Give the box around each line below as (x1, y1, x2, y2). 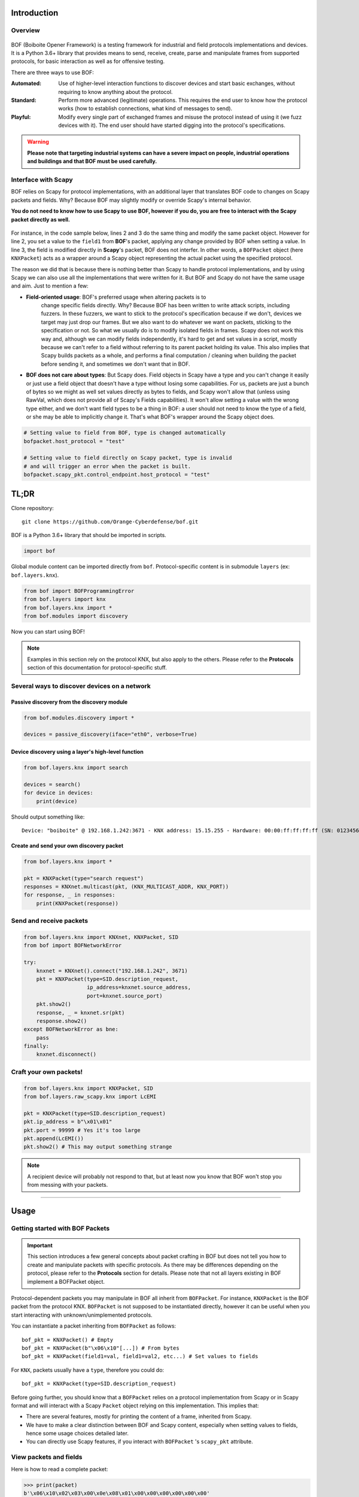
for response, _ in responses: (23, 892, 116, 898)
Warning (27, 138, 49, 146)
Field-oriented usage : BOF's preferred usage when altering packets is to (26, 293, 206, 301)
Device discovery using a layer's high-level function (11, 748, 144, 755)
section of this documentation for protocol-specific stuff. (27, 664, 168, 671)
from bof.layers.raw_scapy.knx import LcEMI (23, 1093, 157, 1100)
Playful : (11, 113, 31, 120)
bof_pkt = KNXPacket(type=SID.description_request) (22, 1380, 177, 1387)
